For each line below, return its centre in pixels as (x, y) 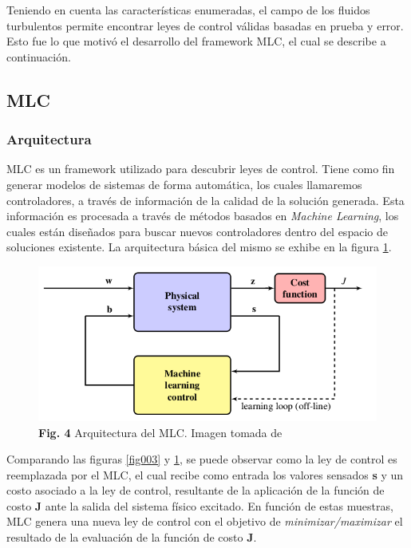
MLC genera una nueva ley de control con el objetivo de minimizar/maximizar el (205, 521)
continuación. (39, 56)
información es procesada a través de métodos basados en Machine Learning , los (203, 216)
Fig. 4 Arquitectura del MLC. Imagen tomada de (160, 432)
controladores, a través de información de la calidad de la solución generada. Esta (205, 200)
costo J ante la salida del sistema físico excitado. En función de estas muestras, (200, 505)
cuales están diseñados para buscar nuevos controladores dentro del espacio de (197, 231)
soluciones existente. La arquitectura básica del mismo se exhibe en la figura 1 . (199, 247)
